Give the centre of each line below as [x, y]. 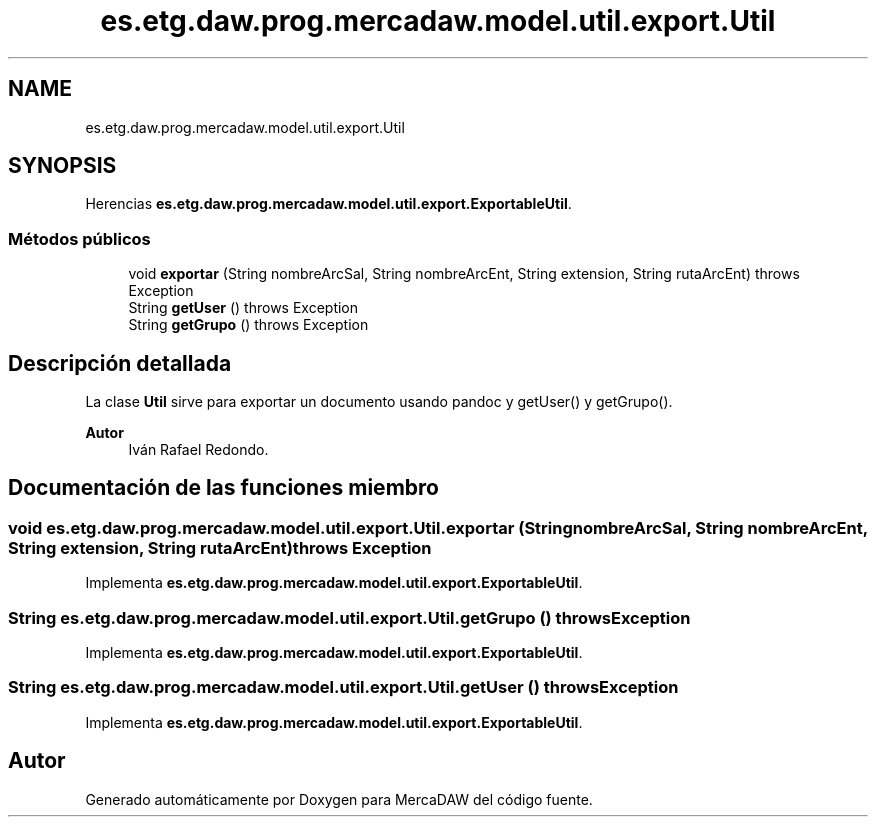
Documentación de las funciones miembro [223, 488]
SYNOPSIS [62, 166]
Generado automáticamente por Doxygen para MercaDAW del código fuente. [339, 799]
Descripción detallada [120, 363]
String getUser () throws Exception [243, 308]
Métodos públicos [79, 238]
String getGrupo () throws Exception [248, 325]
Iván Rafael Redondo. [198, 450]
